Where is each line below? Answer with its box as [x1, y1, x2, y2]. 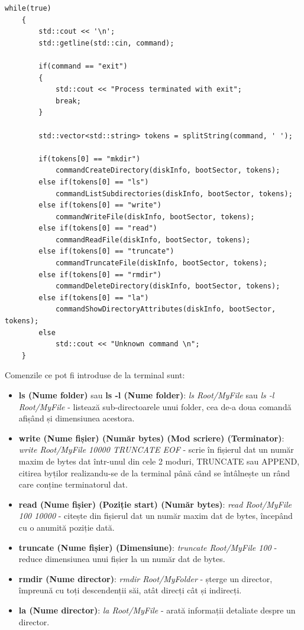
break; [55, 96, 81, 105]
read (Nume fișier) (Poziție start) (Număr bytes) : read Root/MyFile [18, 498, 292, 510]
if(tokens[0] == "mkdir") [38, 154, 141, 163]
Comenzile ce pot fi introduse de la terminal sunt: [5, 369, 185, 381]
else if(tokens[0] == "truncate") [38, 247, 174, 256]
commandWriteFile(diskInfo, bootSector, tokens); [55, 212, 255, 221]
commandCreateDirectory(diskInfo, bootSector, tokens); [55, 166, 280, 175]
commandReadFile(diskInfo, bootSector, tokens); [55, 235, 251, 244]
